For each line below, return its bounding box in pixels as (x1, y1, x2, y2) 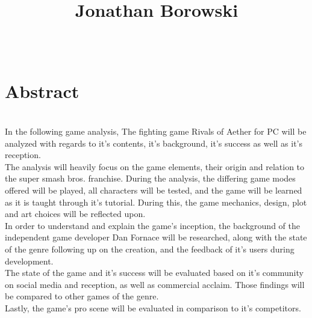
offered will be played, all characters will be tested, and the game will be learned (5, 184, 302, 197)
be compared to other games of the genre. (5, 290, 159, 302)
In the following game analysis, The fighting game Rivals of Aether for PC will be (5, 125, 307, 138)
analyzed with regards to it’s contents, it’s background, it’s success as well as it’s (5, 136, 303, 149)
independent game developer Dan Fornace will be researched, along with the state (5, 231, 307, 243)
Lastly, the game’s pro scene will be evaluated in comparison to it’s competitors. (5, 302, 301, 314)
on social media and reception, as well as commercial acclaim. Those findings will (5, 278, 305, 290)
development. (5, 254, 54, 267)
